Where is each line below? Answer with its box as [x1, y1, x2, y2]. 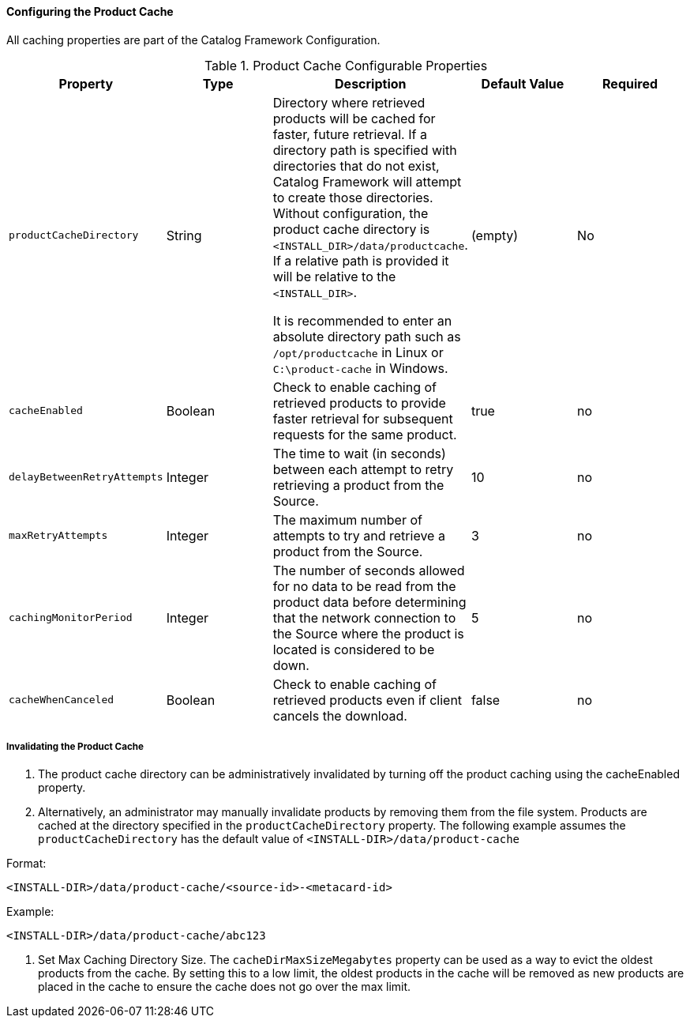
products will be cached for [272, 110, 436, 126]
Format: [6, 856, 47, 871]
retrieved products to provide [272, 394, 446, 411]
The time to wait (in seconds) [272, 445, 446, 461]
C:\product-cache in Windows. [272, 360, 448, 376]
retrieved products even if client [272, 691, 463, 708]
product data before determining [272, 593, 467, 610]
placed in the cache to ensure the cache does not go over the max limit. [38, 980, 411, 994]
